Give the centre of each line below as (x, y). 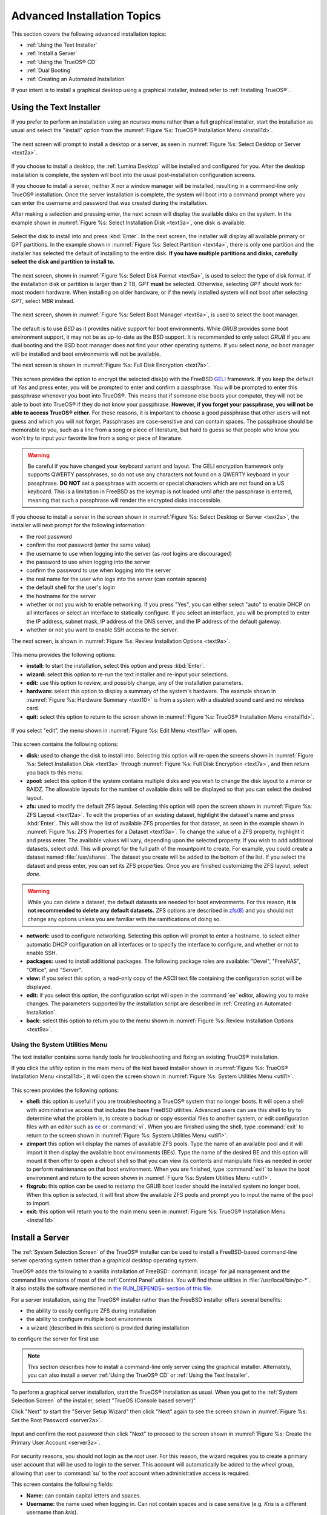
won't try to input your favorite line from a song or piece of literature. (97, 438)
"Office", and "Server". (54, 970)
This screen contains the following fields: (62, 1484)
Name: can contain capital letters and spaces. (84, 1495)
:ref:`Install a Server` (52, 53)
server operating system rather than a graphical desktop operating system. (105, 1260)
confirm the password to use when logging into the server (99, 570)
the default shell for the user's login (71, 587)
